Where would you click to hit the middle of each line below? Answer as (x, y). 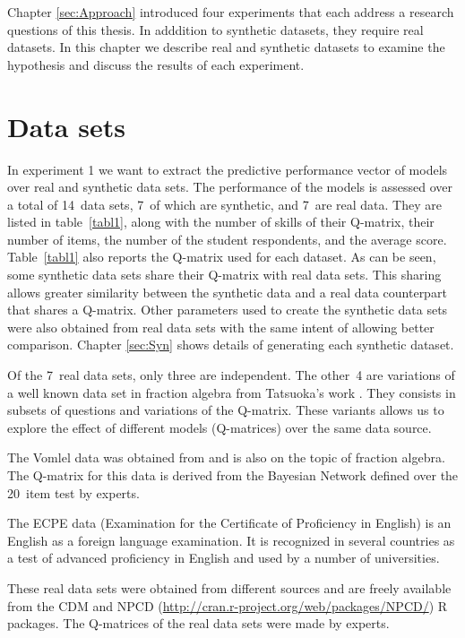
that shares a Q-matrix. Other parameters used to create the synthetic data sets (228, 310)
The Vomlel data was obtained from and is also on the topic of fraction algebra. (226, 457)
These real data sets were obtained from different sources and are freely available (229, 587)
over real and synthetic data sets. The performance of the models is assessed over (230, 187)
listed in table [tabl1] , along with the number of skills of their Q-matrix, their (221, 222)
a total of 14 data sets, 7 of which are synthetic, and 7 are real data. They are (224, 204)
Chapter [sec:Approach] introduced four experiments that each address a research (231, 12)
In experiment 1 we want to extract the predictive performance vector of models (228, 169)
